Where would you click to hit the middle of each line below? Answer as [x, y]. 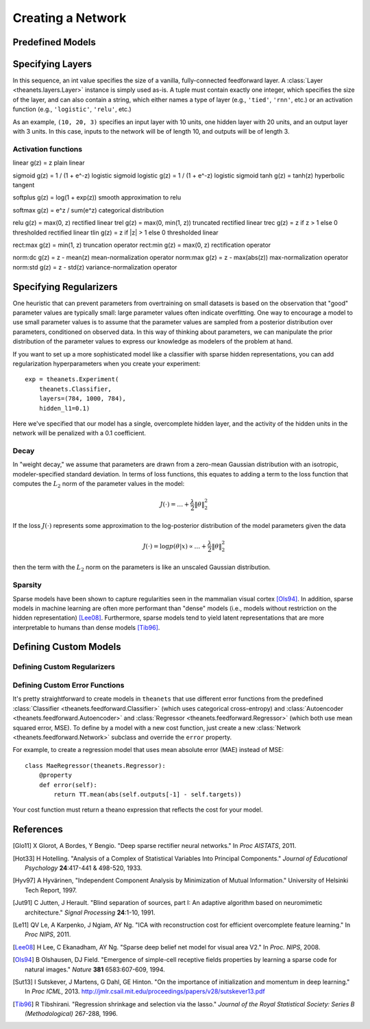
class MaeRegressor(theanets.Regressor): [95, 765]
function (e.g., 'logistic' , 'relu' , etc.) [72, 109]
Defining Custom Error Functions [69, 686]
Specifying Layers [52, 64]
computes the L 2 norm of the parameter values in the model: [99, 485]
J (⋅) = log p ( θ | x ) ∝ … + [175, 546]
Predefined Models [54, 42]
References [38, 830]
